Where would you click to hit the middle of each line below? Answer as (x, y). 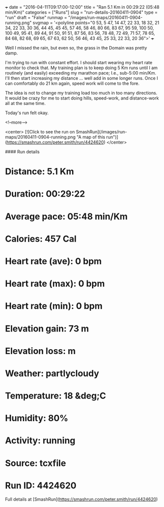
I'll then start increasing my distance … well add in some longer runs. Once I (82, 78)
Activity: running (40, 441)
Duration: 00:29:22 (45, 194)
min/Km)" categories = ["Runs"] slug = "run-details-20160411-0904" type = (82, 12)
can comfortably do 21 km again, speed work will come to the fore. (72, 83)
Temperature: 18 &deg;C (56, 396)
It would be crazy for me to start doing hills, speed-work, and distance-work (82, 98)
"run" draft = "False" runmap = (36, 17)
